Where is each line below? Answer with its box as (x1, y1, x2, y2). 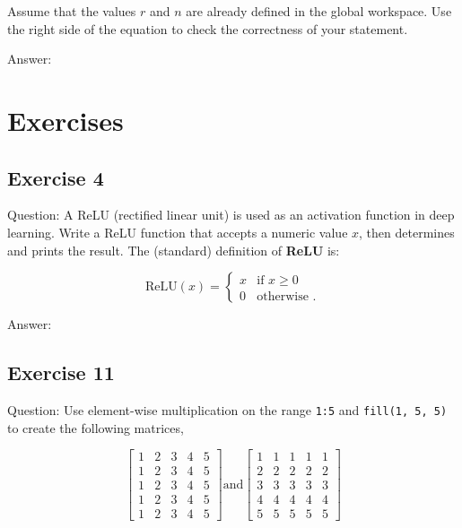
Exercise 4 (7, 163, 104, 191)
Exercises (7, 101, 124, 138)
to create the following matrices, (7, 418, 184, 437)
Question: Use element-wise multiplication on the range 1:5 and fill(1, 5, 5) (7, 400, 448, 419)
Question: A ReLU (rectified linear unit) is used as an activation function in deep (7, 205, 455, 224)
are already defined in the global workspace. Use (186, 2, 452, 20)
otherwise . (257, 290, 317, 303)
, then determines (359, 222, 455, 241)
